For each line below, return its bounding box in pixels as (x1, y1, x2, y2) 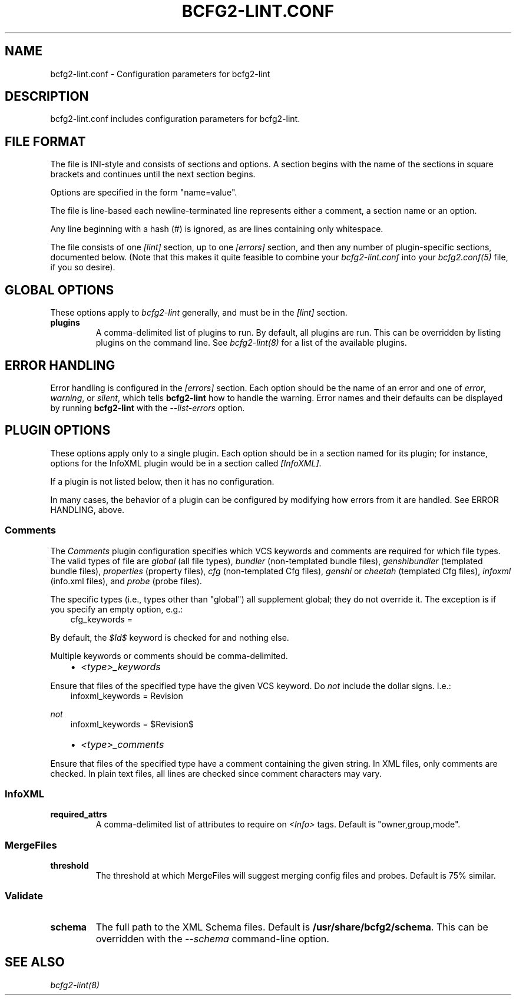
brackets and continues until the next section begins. (50, 169, 256, 180)
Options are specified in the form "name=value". (50, 187, 237, 198)
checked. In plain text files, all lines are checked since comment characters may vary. (50, 768, 382, 779)
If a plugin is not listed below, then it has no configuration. (50, 476, 274, 486)
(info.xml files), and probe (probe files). (50, 575, 202, 586)
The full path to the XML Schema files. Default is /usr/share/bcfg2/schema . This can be (95, 920, 488, 933)
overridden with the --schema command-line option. (95, 932, 329, 945)
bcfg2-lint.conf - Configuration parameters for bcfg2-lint (50, 68, 270, 79)
